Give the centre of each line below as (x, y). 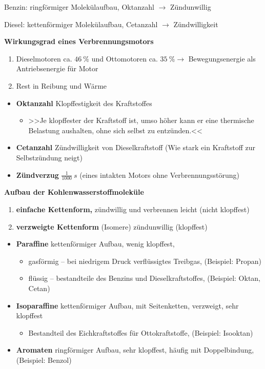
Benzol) (60, 360)
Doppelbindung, (229, 350)
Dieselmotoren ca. (44, 58)
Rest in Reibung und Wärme (62, 85)
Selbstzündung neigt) (49, 157)
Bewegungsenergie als (222, 58)
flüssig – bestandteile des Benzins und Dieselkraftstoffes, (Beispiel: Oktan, (145, 278)
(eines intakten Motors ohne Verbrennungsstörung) (159, 175)
